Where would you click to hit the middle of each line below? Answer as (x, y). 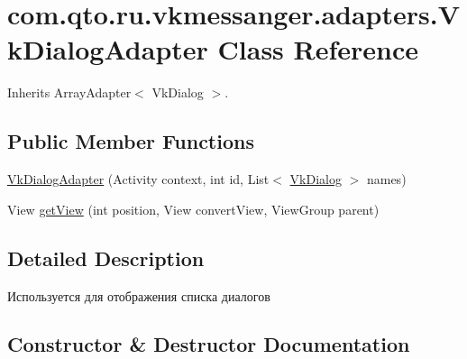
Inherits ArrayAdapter (69, 92)
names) (386, 179)
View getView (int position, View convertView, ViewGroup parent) (193, 209)
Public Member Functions (131, 141)
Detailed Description (106, 258)
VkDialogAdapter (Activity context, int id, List (138, 179)
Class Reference (318, 49)
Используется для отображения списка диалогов (139, 295)
